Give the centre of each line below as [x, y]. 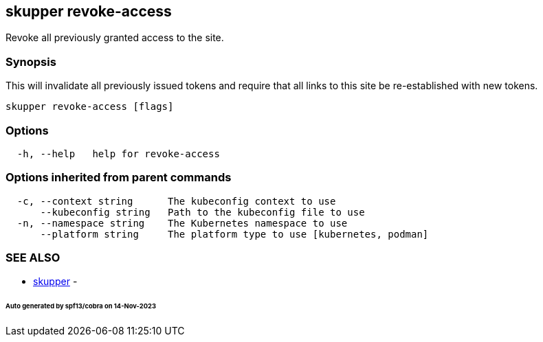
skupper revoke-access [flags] [90, 107]
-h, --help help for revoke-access [118, 153]
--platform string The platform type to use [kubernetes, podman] [234, 234]
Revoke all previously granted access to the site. [115, 38]
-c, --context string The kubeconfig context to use [176, 201]
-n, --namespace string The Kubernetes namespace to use [182, 223]
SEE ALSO [33, 258]
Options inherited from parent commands [119, 178]
